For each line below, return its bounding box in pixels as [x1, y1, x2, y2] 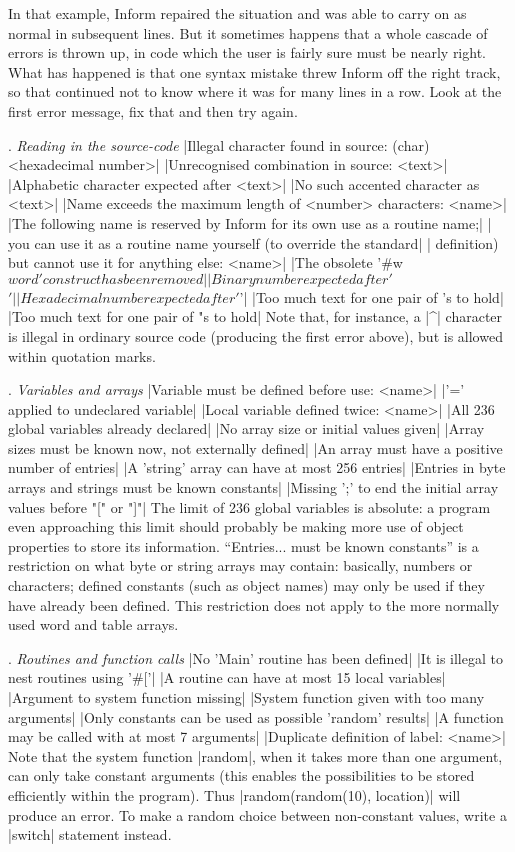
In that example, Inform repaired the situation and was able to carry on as [8, 3, 467, 23]
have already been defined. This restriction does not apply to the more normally [8, 594, 500, 615]
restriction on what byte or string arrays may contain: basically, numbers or [8, 555, 473, 576]
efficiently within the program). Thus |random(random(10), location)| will [8, 784, 461, 805]
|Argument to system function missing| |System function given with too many [8, 687, 485, 707]
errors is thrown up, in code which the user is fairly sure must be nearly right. [8, 42, 486, 63]
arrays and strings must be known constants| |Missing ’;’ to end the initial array [8, 477, 499, 498]
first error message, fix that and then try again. [8, 100, 298, 121]
